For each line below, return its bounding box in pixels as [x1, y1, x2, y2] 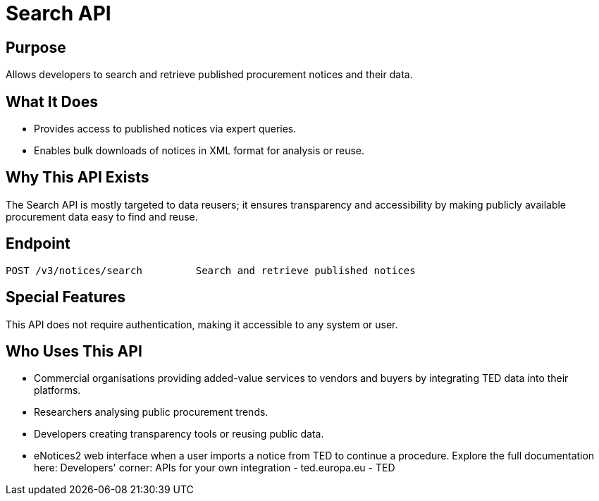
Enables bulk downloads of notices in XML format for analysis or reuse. [34, 144, 365, 157]
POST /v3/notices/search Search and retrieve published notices [6, 264, 416, 276]
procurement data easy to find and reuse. [6, 210, 198, 223]
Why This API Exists [6, 168, 149, 187]
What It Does [6, 92, 98, 111]
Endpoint [6, 235, 70, 253]
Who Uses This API [6, 342, 142, 360]
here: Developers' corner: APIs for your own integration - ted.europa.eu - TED [34, 462, 395, 474]
